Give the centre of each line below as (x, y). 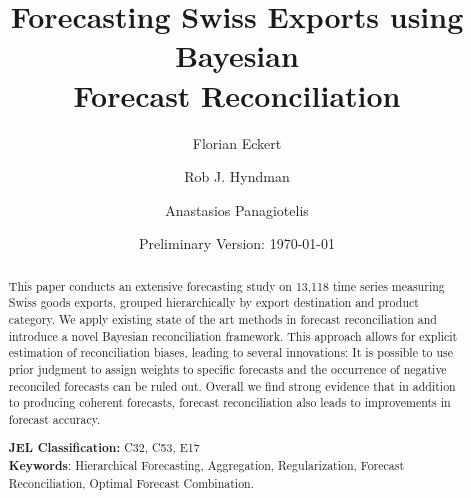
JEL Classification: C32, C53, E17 (104, 448)
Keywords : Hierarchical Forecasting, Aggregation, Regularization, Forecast (206, 466)
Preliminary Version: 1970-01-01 (236, 243)
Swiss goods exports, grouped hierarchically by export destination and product (213, 302)
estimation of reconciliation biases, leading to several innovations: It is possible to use (231, 352)
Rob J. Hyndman (237, 176)
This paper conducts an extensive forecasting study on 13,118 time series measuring (226, 285)
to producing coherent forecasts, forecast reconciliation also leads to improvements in (229, 402)
